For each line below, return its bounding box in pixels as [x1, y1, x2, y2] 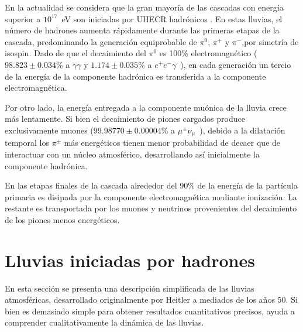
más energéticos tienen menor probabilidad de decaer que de [64, 136, 281, 149]
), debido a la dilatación [199, 124, 285, 136]
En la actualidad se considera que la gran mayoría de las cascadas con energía [5, 1, 284, 13]
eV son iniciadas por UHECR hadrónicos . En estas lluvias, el [61, 12, 283, 25]
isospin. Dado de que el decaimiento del [5, 47, 146, 59]
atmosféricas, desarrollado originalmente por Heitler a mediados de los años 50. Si [5, 293, 298, 306]
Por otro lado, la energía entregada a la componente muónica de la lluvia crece [5, 101, 287, 113]
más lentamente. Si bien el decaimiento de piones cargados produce [5, 112, 245, 125]
